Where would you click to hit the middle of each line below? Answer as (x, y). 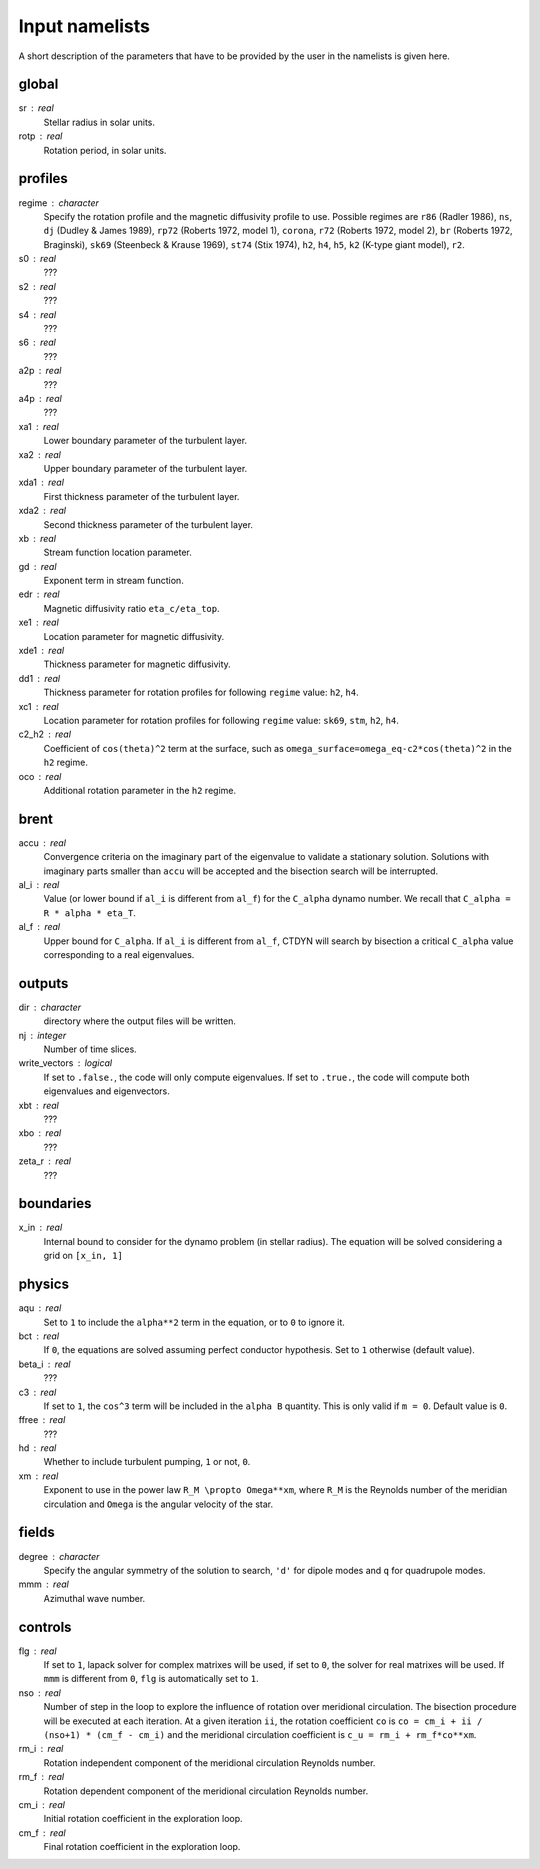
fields (36, 1532)
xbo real (40, 1133)
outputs (43, 983)
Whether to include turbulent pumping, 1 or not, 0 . (147, 1462)
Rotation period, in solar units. (105, 150)
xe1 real (38, 622)
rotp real (40, 136)
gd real (37, 566)
